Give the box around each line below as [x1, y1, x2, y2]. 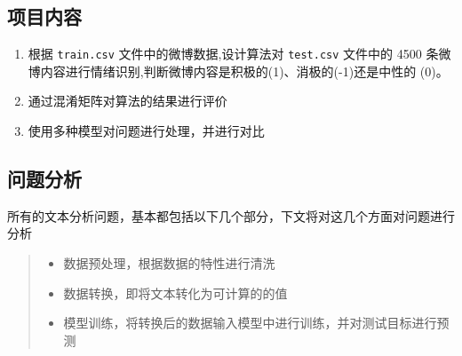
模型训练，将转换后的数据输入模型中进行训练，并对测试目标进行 [63, 313, 437, 332]
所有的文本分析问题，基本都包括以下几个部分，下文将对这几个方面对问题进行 [7, 206, 455, 225]
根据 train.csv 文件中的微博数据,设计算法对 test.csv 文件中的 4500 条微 [28, 44, 451, 63]
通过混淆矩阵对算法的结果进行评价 [28, 91, 227, 110]
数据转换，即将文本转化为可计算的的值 [63, 283, 288, 302]
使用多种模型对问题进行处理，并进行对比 [28, 122, 265, 140]
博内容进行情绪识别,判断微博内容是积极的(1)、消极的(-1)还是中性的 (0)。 [28, 61, 449, 80]
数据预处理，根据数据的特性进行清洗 [63, 254, 275, 273]
